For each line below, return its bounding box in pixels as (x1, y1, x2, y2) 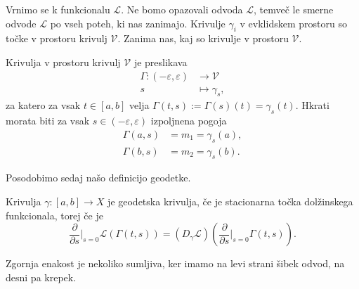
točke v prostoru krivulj (6, 31, 107, 46)
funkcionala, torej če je (6, 207, 103, 222)
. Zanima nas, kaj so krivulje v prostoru (117, 31, 289, 46)
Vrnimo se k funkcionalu (6, 2, 110, 16)
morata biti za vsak (6, 113, 90, 128)
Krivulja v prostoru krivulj (6, 54, 121, 69)
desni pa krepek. (6, 269, 77, 284)
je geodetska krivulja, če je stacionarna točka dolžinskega (107, 194, 353, 209)
